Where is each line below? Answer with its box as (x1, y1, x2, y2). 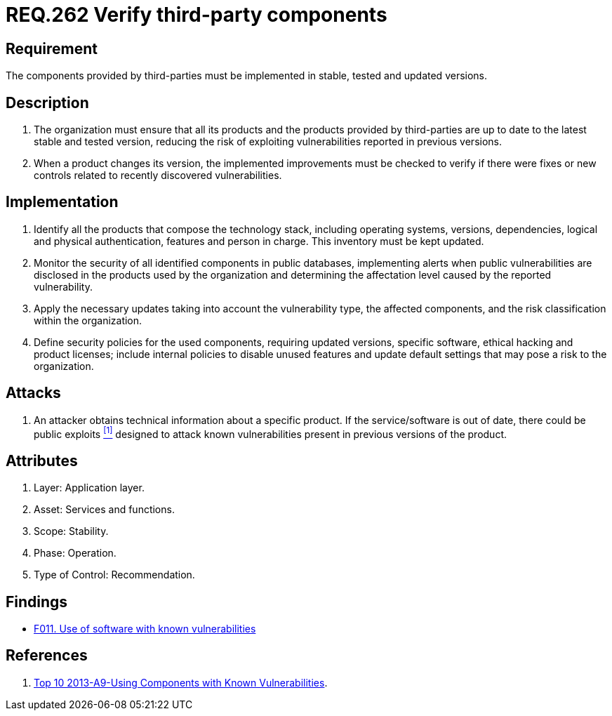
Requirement (6, 39, 98, 58)
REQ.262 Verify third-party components (6, 3, 387, 27)
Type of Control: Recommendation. (34, 569, 195, 581)
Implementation (6, 193, 119, 211)
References (6, 647, 88, 665)
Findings (6, 592, 68, 611)
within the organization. (34, 314, 142, 326)
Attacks (6, 384, 61, 402)
